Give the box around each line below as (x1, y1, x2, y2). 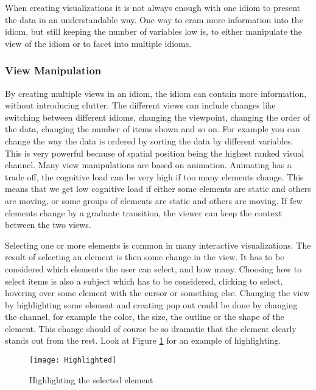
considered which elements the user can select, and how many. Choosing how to (5, 262, 302, 275)
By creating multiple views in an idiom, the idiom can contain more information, (5, 87, 307, 99)
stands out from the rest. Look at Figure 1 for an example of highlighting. (5, 334, 281, 347)
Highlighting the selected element (29, 373, 153, 386)
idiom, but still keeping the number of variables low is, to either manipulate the (5, 25, 303, 38)
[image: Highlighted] (29, 356, 117, 365)
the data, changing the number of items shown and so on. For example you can (5, 122, 300, 135)
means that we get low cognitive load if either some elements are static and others (5, 182, 311, 195)
